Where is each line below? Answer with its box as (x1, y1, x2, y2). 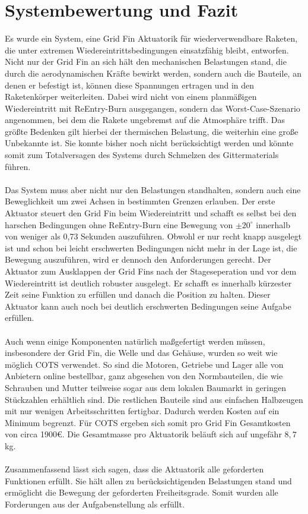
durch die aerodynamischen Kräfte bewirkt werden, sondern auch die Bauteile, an (5, 67, 301, 79)
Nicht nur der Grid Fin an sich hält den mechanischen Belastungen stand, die (5, 55, 287, 68)
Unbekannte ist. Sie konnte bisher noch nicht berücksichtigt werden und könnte (5, 137, 294, 149)
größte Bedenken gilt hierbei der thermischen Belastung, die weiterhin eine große (5, 125, 299, 137)
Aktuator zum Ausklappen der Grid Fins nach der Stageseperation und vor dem (5, 265, 297, 277)
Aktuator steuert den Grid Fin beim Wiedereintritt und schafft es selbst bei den (5, 207, 297, 219)
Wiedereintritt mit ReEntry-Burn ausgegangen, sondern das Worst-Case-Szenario (5, 102, 300, 114)
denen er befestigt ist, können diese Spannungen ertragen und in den (5, 78, 254, 91)
